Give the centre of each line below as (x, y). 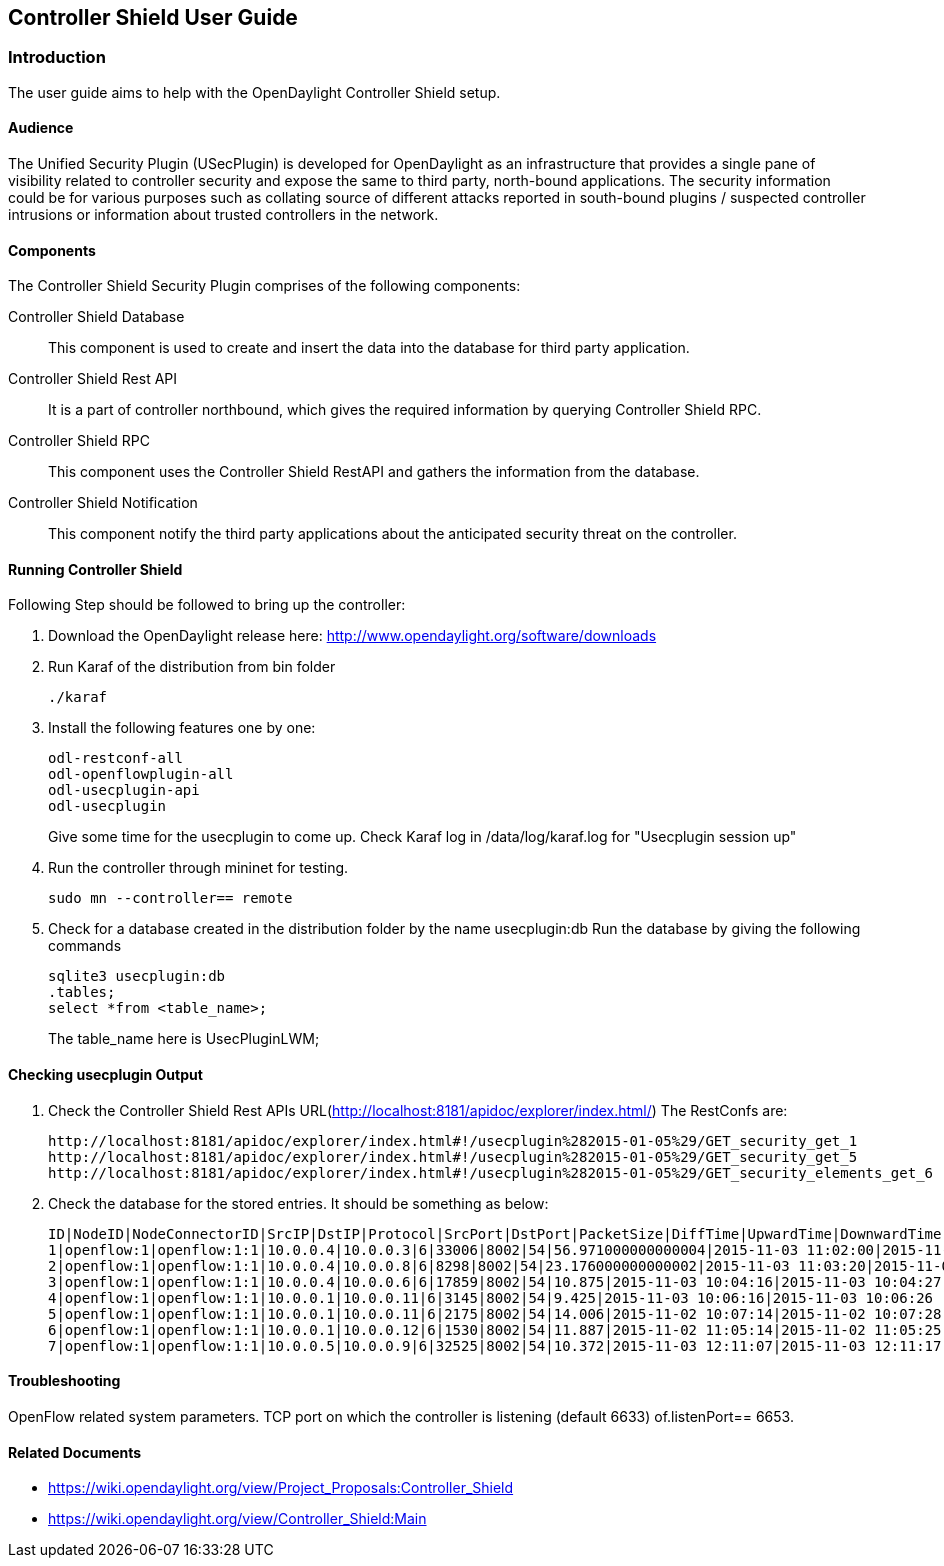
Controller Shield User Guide (153, 17)
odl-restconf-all (115, 758)
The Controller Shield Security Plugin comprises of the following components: (264, 286)
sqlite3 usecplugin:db (137, 976)
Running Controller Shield (95, 569)
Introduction (57, 57)
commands (85, 946)
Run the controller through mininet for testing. (198, 868)
